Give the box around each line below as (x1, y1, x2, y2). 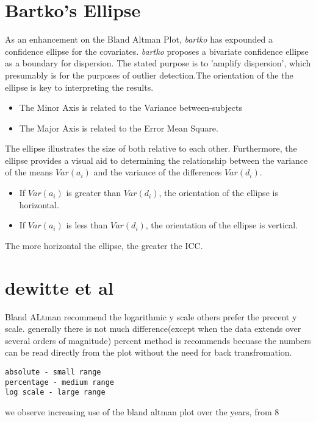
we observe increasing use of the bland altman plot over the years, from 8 (5, 405, 279, 418)
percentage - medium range (5, 378, 114, 387)
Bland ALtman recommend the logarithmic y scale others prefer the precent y (5, 310, 297, 323)
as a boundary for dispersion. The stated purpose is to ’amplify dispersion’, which (5, 57, 311, 69)
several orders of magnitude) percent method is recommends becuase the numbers (5, 334, 311, 346)
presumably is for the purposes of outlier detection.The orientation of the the (5, 68, 293, 81)
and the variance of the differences (93, 166, 222, 178)
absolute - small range (5, 367, 101, 376)
